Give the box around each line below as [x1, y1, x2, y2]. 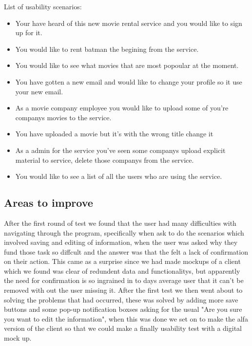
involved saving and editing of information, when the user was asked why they [4, 237, 238, 247]
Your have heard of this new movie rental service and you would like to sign [15, 18, 242, 28]
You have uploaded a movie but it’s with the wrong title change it [15, 129, 213, 139]
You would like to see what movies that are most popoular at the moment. [15, 60, 239, 70]
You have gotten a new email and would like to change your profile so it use [15, 76, 242, 86]
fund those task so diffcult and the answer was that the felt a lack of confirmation [4, 246, 248, 257]
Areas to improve [4, 195, 93, 210]
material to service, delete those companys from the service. [15, 154, 194, 165]
